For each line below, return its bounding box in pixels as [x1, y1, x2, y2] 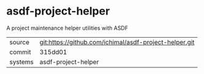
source [9, 38, 29, 46]
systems [9, 58, 34, 66]
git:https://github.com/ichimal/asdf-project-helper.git [39, 38, 195, 46]
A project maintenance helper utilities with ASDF [6, 24, 129, 32]
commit [9, 47, 31, 56]
